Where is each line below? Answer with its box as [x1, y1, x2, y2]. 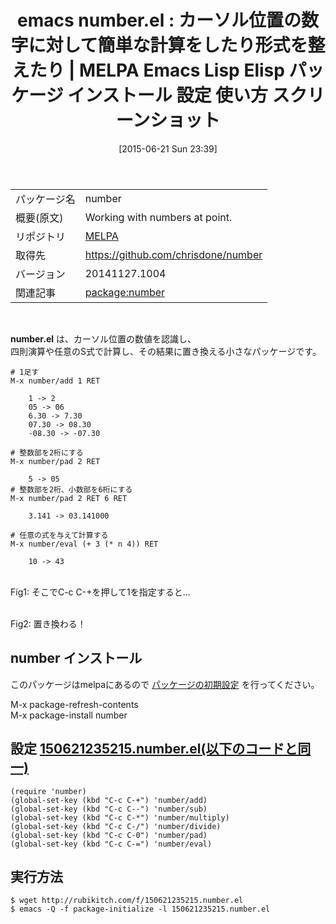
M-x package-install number [10, 709, 128, 721]
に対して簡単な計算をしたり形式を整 [28, 34, 326, 57]
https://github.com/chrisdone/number [84, 247, 263, 261]
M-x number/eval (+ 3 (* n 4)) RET [10, 539, 159, 549]
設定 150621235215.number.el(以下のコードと [10, 741, 298, 758]
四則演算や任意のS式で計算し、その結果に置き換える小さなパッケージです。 [10, 345, 322, 357]
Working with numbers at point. [84, 210, 233, 224]
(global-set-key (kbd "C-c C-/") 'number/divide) [10, 821, 222, 831]
